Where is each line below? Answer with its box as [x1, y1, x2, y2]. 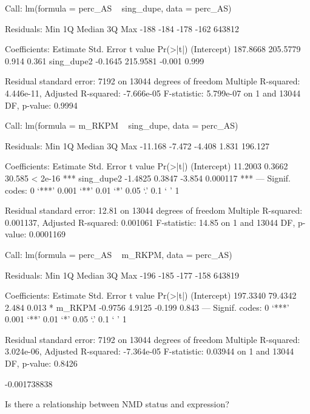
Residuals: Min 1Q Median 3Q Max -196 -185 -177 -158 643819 [5, 268, 240, 281]
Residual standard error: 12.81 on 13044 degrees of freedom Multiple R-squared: [5, 204, 303, 217]
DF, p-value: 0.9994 [5, 98, 78, 111]
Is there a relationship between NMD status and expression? [5, 398, 229, 410]
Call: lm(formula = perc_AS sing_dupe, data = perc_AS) [5, 2, 232, 14]
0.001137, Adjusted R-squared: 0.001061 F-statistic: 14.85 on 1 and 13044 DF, [5, 215, 295, 228]
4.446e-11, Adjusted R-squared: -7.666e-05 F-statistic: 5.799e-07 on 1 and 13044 [5, 86, 301, 99]
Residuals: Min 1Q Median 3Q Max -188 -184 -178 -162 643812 [5, 22, 240, 35]
